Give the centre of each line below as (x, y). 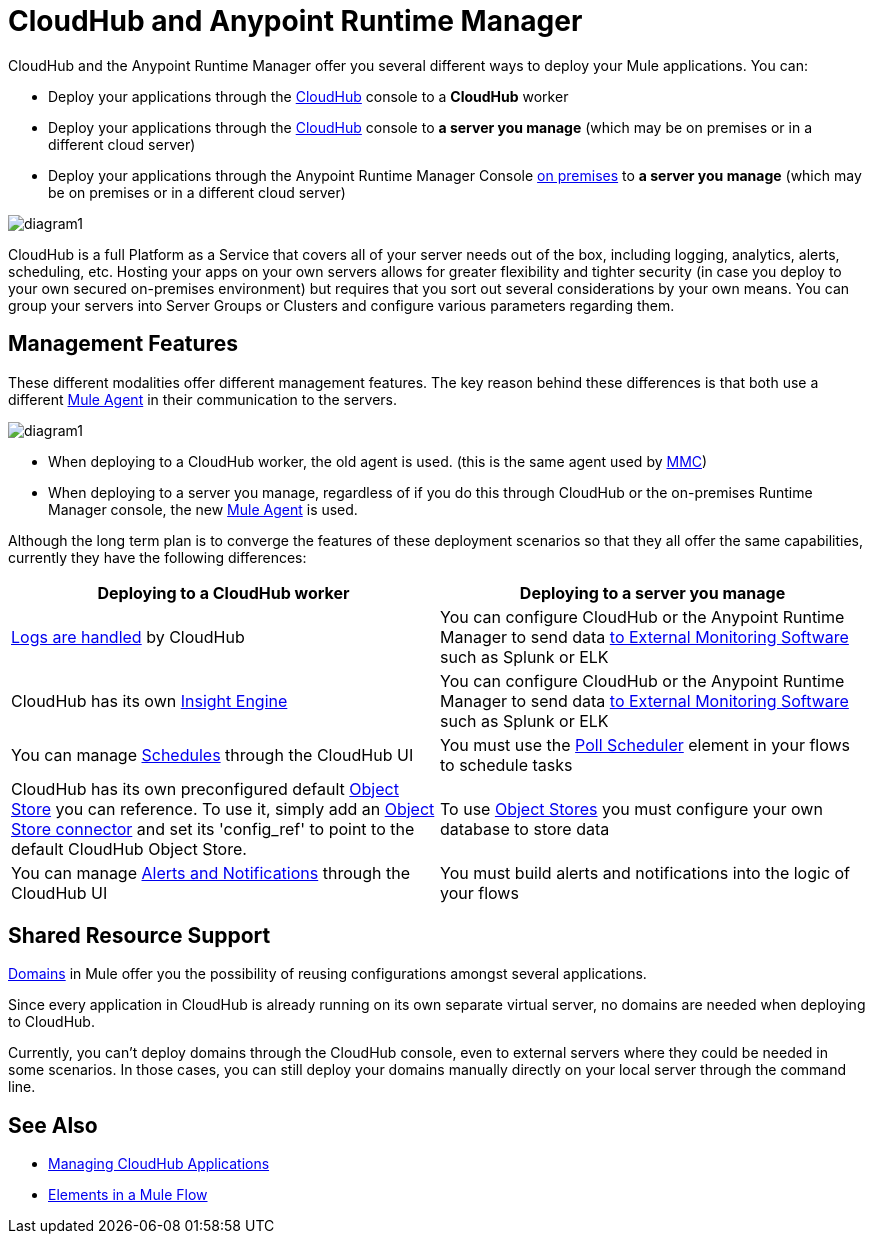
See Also (53, 1125)
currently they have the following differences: (157, 557)
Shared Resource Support (139, 936)
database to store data (525, 828)
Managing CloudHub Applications (159, 1164)
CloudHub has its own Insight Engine (149, 700)
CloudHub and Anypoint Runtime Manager (295, 21)
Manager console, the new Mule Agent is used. (203, 509)
